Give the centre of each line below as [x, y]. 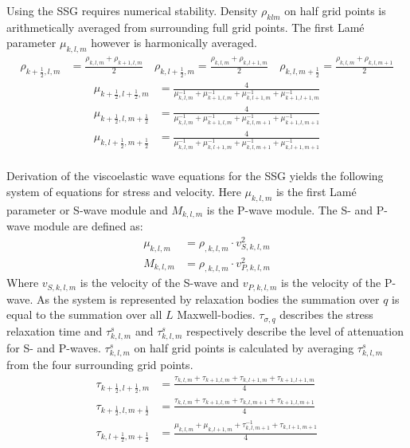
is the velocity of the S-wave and [159, 283]
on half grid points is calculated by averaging [244, 348]
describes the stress [326, 314]
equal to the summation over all [84, 314]
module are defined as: [88, 226]
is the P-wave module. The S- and [290, 209]
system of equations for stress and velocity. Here [124, 191]
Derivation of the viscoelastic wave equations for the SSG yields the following [195, 176]
